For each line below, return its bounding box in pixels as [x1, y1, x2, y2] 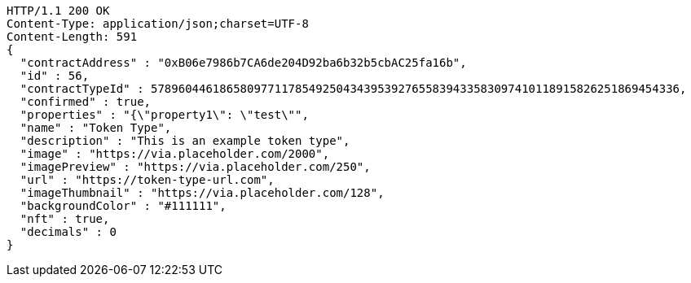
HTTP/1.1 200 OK [7, 4, 110, 17]
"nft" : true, [20, 212, 110, 225]
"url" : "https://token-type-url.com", [20, 173, 275, 186]
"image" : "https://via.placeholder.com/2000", [20, 147, 330, 160]
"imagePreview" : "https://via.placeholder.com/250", [20, 160, 371, 173]
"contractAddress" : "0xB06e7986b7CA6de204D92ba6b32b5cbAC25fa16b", [20, 56, 467, 69]
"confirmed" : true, [20, 95, 152, 108]
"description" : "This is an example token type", [20, 134, 350, 147]
